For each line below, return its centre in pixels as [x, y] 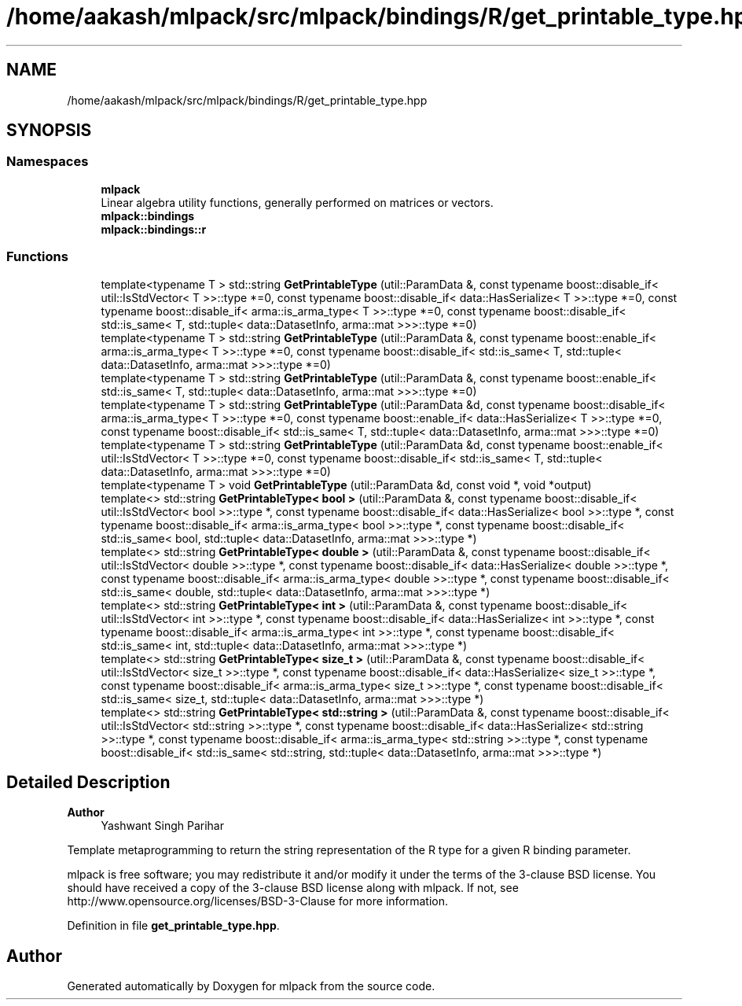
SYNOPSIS [49, 131]
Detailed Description [88, 782]
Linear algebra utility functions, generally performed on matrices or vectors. [297, 202]
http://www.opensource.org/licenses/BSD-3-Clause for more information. [257, 901]
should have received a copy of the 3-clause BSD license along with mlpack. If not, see [293, 888]
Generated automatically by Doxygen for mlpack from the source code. [251, 986]
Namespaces [48, 162]
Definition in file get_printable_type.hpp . [173, 926]
